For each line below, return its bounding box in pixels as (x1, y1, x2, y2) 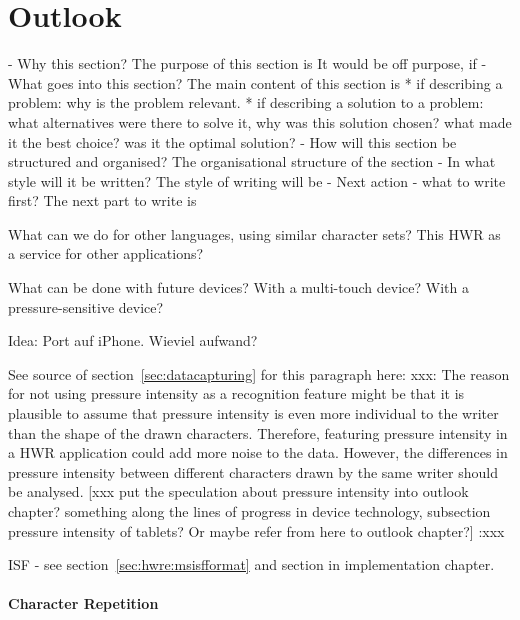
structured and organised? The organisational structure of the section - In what (8, 151, 496, 172)
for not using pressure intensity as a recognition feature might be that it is (8, 383, 465, 404)
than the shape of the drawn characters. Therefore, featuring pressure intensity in (8, 422, 508, 443)
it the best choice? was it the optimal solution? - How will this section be (8, 131, 457, 152)
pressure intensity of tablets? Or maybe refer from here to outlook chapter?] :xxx (8, 520, 505, 541)
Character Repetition (8, 593, 159, 614)
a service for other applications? (8, 243, 204, 264)
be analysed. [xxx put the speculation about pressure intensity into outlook (8, 481, 469, 502)
